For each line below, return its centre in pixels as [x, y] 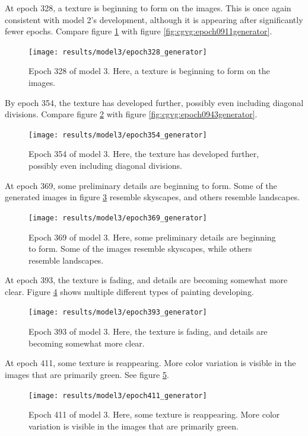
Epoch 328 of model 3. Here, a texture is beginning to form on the [149, 71]
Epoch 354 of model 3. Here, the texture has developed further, [144, 154]
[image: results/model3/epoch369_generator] [118, 218]
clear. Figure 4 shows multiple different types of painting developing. [129, 291]
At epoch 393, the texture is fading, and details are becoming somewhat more [146, 280]
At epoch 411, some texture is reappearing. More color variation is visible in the [150, 363]
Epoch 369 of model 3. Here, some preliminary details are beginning [152, 237]
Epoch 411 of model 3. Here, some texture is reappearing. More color [154, 414]
